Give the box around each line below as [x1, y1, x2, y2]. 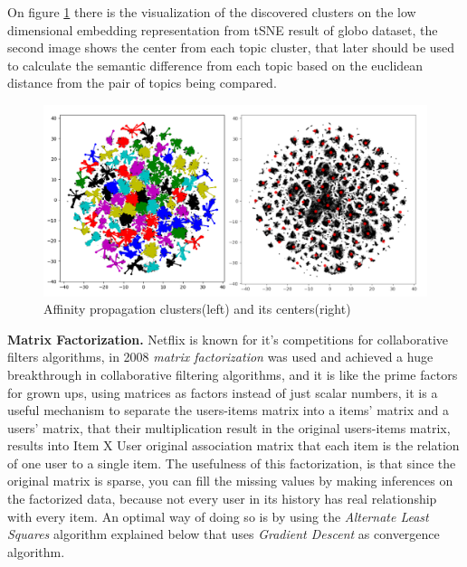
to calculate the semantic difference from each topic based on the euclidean [7, 55, 424, 74]
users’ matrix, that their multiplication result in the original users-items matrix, [7, 418, 451, 437]
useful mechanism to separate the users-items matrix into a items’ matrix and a [7, 401, 449, 420]
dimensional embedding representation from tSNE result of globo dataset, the [7, 20, 438, 39]
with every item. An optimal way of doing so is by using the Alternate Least [7, 506, 429, 525]
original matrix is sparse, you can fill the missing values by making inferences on [7, 471, 453, 490]
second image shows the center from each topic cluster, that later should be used [7, 38, 455, 57]
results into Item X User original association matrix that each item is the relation [7, 436, 460, 455]
